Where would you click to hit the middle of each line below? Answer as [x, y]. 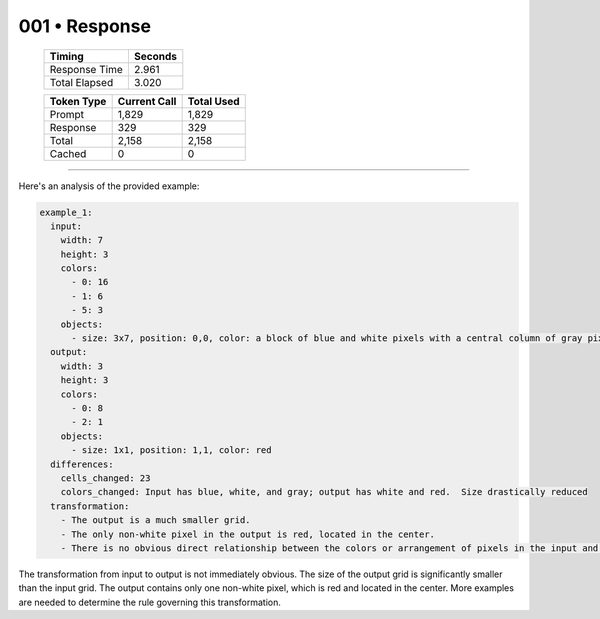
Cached [68, 153]
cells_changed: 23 [105, 478]
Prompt [67, 114]
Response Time [86, 69]
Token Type [78, 101]
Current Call [147, 101]
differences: [82, 464]
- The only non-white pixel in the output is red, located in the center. [247, 534]
